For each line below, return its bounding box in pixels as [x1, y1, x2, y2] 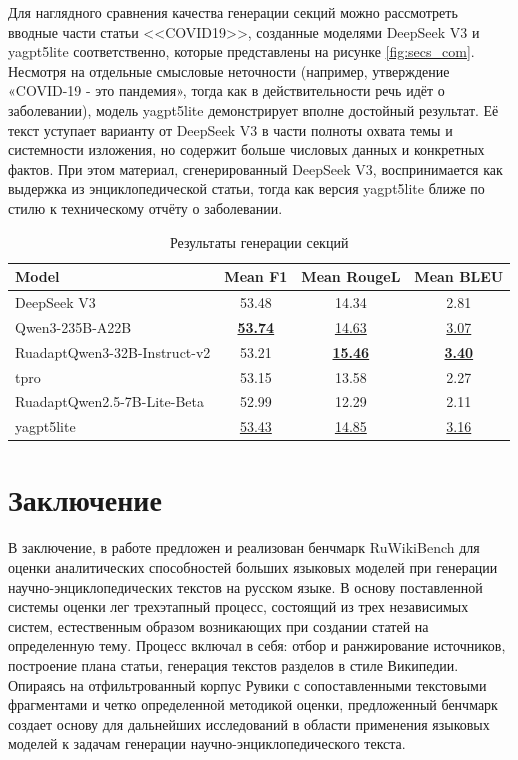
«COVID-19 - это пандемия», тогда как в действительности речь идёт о [8, 80, 445, 101]
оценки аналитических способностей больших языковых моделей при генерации [8, 557, 498, 577]
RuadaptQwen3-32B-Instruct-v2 [15, 341, 211, 362]
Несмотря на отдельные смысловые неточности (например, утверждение [8, 60, 450, 81]
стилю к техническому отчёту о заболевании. [8, 197, 283, 218]
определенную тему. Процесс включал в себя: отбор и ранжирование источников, [8, 635, 506, 656]
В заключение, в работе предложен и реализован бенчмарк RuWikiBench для [8, 537, 480, 558]
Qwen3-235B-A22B [15, 316, 132, 337]
